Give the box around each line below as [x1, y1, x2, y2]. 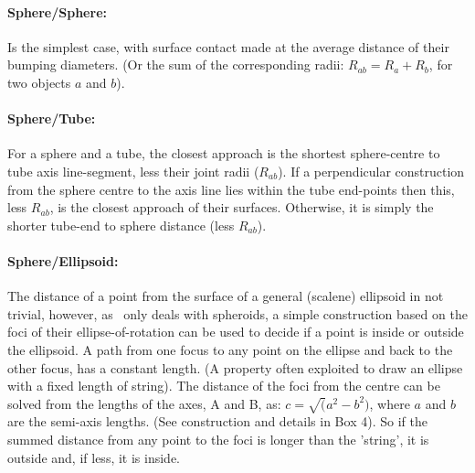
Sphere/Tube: [7, 109, 96, 128]
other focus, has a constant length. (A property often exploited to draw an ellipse [7, 358, 463, 377]
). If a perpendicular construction [278, 161, 465, 180]
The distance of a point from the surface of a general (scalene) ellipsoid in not [7, 286, 444, 306]
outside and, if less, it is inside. [7, 447, 180, 467]
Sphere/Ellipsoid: [7, 251, 119, 270]
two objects [7, 72, 71, 91]
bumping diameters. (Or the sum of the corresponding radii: [7, 55, 344, 74]
